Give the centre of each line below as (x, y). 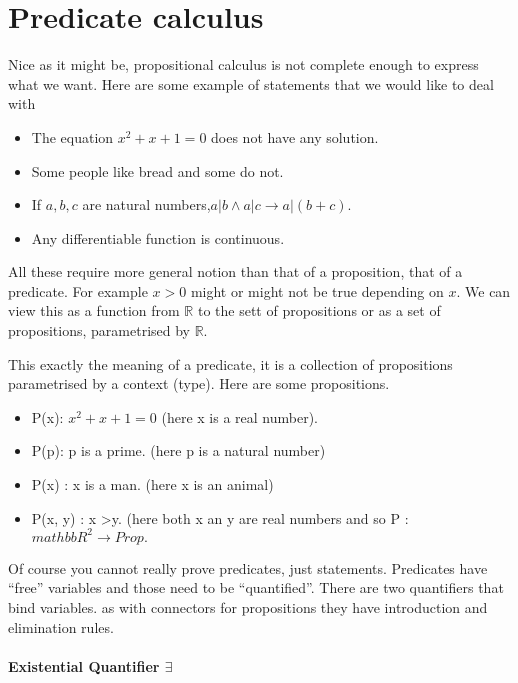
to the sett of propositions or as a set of (319, 310)
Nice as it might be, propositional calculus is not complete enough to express (243, 64)
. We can (483, 290)
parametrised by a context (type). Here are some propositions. (199, 383)
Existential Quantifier (84, 665)
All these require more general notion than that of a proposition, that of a (235, 271)
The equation (72, 136)
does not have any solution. (295, 136)
